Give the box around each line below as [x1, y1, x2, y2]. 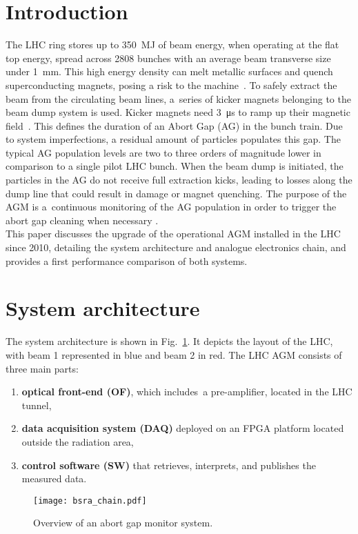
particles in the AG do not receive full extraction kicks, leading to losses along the [6, 172, 352, 187]
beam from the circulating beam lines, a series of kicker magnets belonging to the [6, 91, 351, 106]
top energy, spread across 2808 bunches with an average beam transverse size [6, 50, 331, 65]
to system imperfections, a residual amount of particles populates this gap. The [6, 132, 341, 146]
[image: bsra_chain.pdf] [33, 495, 147, 506]
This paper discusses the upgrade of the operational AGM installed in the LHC [6, 226, 341, 241]
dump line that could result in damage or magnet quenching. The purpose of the [6, 186, 347, 200]
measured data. [21, 471, 87, 486]
